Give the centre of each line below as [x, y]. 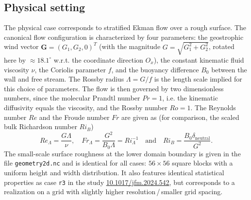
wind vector [21, 46]
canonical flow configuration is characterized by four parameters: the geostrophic [124, 37]
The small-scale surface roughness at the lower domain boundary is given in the [122, 153]
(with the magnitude [130, 46]
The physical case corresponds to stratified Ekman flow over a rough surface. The [125, 27]
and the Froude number [74, 117]
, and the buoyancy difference [155, 69]
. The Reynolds [213, 107]
